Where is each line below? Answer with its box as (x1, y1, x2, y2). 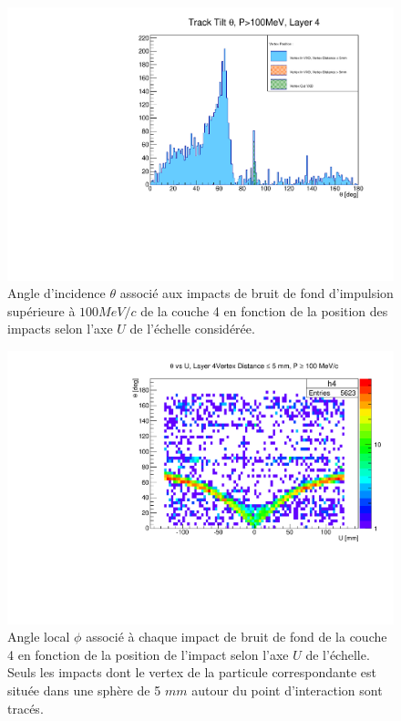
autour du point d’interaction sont (191, 681, 383, 700)
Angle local (7, 627, 70, 646)
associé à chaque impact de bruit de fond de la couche (86, 627, 387, 646)
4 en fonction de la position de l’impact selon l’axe (7, 644, 289, 664)
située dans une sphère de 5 (7, 681, 161, 700)
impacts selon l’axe (7, 319, 113, 338)
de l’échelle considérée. (129, 319, 255, 338)
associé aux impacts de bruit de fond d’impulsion (119, 283, 394, 303)
